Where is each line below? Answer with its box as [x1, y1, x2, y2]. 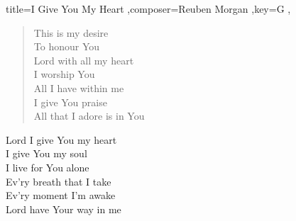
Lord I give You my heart [6, 132, 117, 147]
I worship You [33, 67, 95, 81]
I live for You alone [6, 159, 89, 174]
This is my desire [33, 25, 109, 40]
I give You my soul [6, 146, 87, 161]
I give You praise [33, 94, 107, 109]
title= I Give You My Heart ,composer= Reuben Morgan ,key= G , [6, 1, 291, 16]
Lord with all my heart [33, 52, 134, 67]
